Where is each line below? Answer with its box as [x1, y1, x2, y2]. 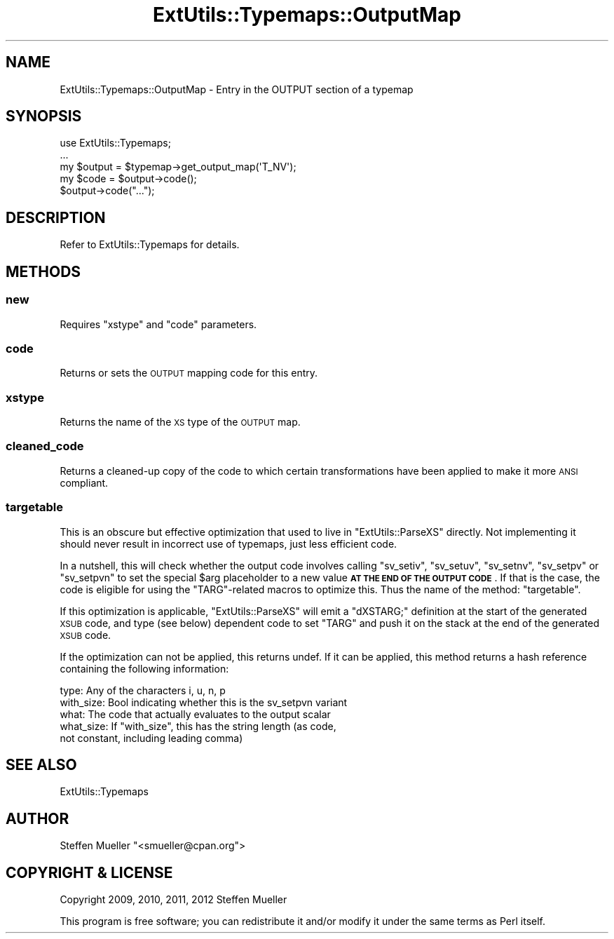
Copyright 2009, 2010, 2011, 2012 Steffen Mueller [60, 893, 287, 906]
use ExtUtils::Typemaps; [60, 137, 171, 149]
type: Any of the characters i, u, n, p [60, 684, 226, 696]
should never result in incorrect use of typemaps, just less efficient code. [60, 537, 397, 550]
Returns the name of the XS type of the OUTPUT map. [60, 416, 301, 428]
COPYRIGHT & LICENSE [6, 863, 173, 881]
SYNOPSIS [6, 107, 82, 126]
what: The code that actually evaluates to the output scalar [60, 708, 331, 720]
